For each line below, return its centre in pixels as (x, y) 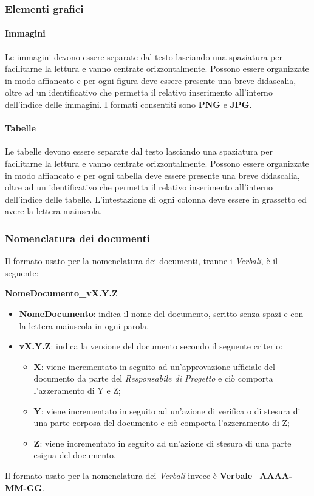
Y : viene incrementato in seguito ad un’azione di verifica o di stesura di (167, 410)
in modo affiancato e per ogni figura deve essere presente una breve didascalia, (151, 80)
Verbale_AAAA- (256, 475)
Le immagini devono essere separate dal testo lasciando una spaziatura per (144, 56)
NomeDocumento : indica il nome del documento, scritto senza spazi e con (161, 313)
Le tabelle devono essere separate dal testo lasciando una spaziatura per (139, 151)
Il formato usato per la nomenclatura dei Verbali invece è (111, 475)
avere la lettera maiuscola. (53, 211)
